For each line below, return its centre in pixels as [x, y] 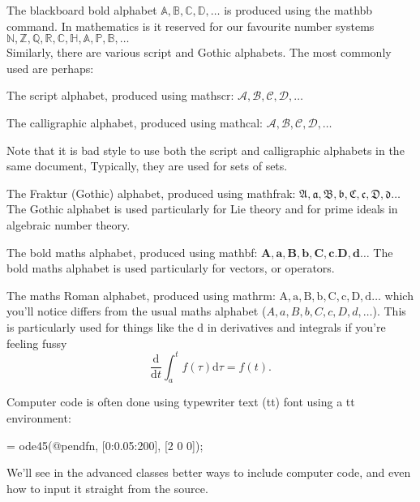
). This [389, 311]
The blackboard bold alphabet [82, 10]
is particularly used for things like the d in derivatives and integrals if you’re [196, 326]
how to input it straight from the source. [107, 488]
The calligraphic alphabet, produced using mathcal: [135, 122]
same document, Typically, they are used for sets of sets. [147, 166]
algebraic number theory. [69, 224]
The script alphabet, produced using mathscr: [120, 95]
